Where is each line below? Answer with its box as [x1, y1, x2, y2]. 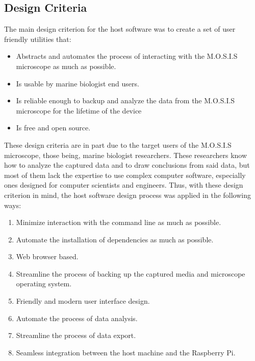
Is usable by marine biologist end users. [16, 78, 139, 88]
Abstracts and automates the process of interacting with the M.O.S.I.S [16, 51, 238, 61]
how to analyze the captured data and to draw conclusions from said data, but [4, 160, 250, 170]
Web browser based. [16, 251, 79, 262]
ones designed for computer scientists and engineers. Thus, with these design [4, 179, 243, 190]
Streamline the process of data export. [16, 330, 136, 341]
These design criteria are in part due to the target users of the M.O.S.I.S [4, 139, 232, 150]
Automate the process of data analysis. [16, 312, 138, 323]
